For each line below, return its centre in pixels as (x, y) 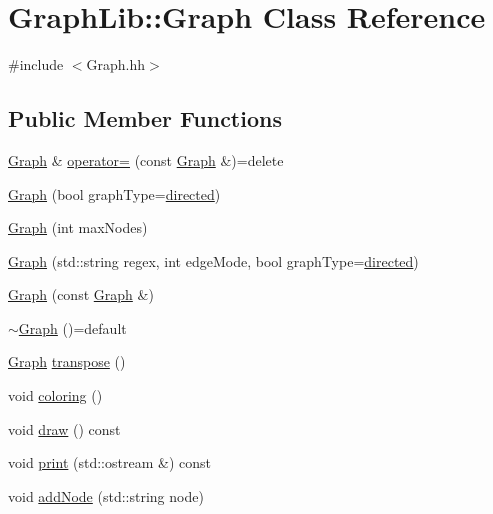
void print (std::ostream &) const (109, 462)
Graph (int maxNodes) (78, 227)
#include (36, 64)
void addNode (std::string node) (106, 495)
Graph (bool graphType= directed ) (114, 193)
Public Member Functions (145, 118)
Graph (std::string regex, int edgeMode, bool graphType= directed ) (213, 260)
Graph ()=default (72, 327)
